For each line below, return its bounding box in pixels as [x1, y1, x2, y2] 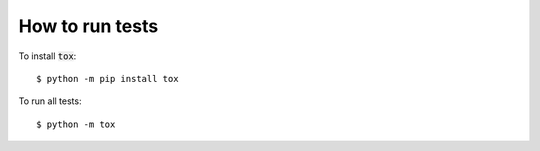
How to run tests [18, 15, 159, 37]
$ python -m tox [36, 118, 116, 130]
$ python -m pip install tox [36, 73, 179, 84]
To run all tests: [18, 95, 82, 107]
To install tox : [18, 50, 77, 62]
